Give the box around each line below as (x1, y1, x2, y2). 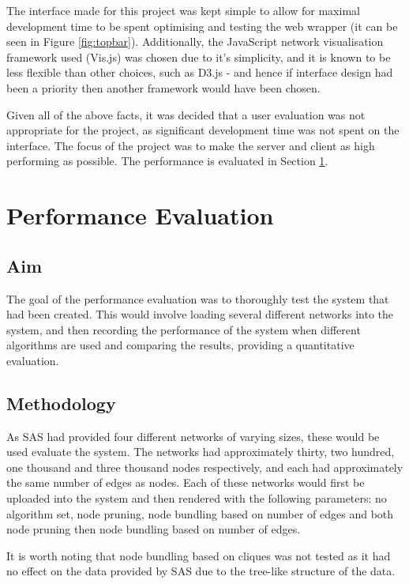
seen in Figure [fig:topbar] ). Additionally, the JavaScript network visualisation (6, 33, 384, 50)
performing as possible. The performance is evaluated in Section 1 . (6, 153, 328, 169)
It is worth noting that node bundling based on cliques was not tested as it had (6, 547, 391, 563)
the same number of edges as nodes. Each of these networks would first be (6, 474, 365, 491)
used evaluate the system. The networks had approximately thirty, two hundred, (6, 443, 395, 460)
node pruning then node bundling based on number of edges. (6, 521, 301, 537)
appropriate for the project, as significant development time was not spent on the (6, 122, 400, 138)
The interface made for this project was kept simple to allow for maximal (6, 2, 360, 18)
